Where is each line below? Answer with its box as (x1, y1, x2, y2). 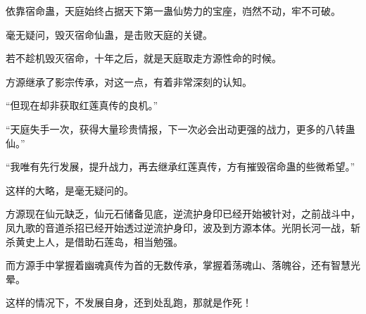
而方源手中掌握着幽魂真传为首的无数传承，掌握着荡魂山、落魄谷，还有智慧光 (6, 258, 360, 272)
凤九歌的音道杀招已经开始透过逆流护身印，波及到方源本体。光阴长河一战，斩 (6, 220, 360, 234)
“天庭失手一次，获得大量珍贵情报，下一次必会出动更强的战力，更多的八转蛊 (6, 121, 355, 136)
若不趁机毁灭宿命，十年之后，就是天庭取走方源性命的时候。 (6, 51, 282, 65)
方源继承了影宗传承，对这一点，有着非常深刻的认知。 (6, 74, 252, 89)
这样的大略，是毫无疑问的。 (6, 182, 134, 197)
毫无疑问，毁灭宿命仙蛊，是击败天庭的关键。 (6, 27, 213, 42)
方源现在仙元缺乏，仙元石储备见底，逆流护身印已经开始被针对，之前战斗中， (6, 206, 360, 221)
